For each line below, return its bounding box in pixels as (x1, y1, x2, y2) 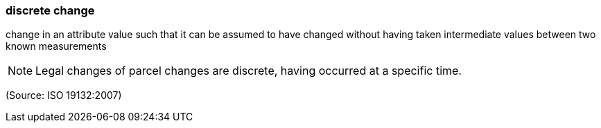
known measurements (6, 40, 107, 53)
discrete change (6, 3, 95, 17)
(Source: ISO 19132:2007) (6, 89, 122, 102)
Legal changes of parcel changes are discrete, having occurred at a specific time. (35, 64, 462, 78)
